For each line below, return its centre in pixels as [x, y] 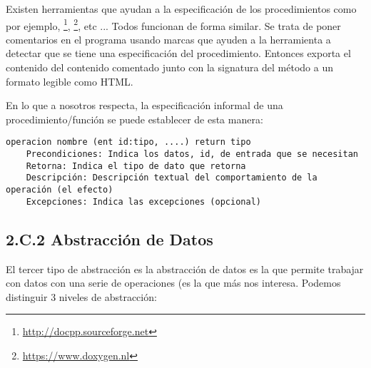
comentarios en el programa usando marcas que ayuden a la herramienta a [168, 39]
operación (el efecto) [60, 190]
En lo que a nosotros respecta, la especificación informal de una [144, 105]
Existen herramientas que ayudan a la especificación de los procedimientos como [181, 9]
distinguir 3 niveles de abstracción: [81, 296]
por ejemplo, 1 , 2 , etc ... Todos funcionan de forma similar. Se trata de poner [173, 24]
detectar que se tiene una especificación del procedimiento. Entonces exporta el [178, 53]
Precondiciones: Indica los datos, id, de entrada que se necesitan [192, 154]
